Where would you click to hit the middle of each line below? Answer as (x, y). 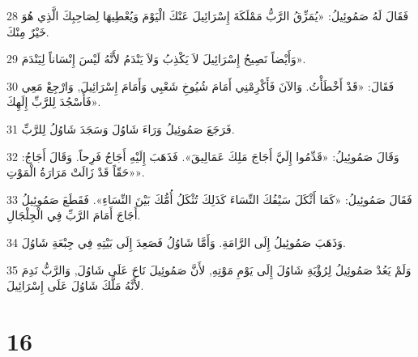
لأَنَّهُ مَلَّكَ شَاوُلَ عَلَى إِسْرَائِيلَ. (75, 285)
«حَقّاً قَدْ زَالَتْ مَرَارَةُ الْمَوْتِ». (76, 172)
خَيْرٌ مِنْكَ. (28, 31)
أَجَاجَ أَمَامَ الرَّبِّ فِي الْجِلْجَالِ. (74, 215)
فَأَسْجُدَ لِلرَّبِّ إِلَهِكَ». (54, 102)
